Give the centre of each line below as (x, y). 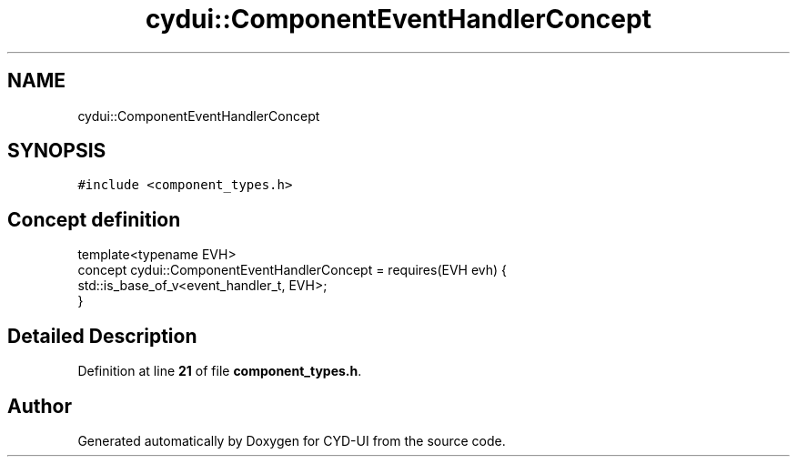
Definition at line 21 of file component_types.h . (220, 371)
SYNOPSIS (57, 151)
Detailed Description (102, 336)
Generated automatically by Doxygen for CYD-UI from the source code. (292, 440)
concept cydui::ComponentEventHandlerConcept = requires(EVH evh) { (293, 270)
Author (40, 406)
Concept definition (94, 219)
